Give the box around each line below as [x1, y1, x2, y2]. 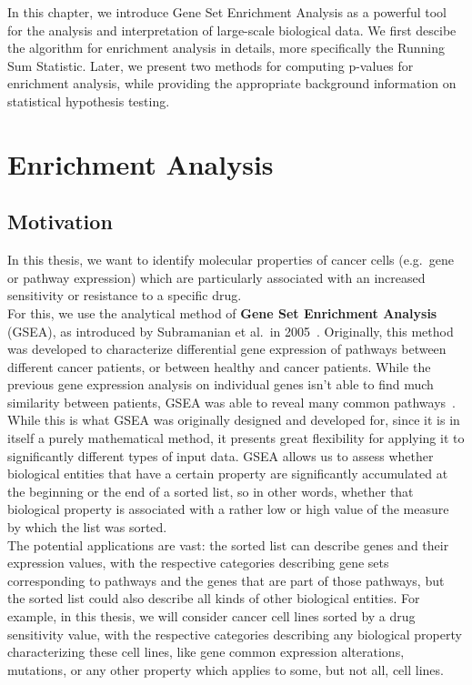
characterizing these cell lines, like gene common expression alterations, [7, 642, 405, 661]
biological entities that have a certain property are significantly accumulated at [7, 464, 448, 483]
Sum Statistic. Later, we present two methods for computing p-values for [7, 55, 414, 75]
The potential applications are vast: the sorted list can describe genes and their [7, 535, 449, 554]
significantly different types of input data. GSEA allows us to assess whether [7, 446, 434, 465]
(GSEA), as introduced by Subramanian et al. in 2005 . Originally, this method [7, 321, 454, 340]
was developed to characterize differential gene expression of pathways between [7, 339, 447, 358]
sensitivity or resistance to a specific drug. [7, 286, 242, 305]
